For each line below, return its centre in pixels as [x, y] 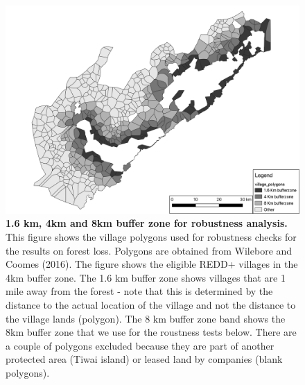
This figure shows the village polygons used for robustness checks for [151, 236]
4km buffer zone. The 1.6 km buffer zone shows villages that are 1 [146, 277]
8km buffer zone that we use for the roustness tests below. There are [151, 332]
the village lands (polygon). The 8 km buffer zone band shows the [146, 318]
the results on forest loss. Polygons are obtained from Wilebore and [149, 250]
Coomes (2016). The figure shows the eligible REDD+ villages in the [152, 264]
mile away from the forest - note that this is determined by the [139, 291]
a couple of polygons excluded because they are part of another [140, 345]
